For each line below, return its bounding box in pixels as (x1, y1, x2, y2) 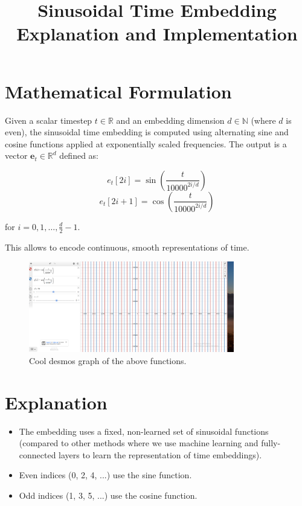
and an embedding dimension (116, 114, 225, 126)
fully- (261, 437, 281, 449)
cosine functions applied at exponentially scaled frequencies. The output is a (5, 137, 287, 150)
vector (5, 149, 28, 162)
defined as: (59, 149, 98, 162)
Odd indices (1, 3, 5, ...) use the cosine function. (19, 489, 198, 502)
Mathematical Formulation (5, 78, 232, 103)
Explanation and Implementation (16, 21, 298, 46)
